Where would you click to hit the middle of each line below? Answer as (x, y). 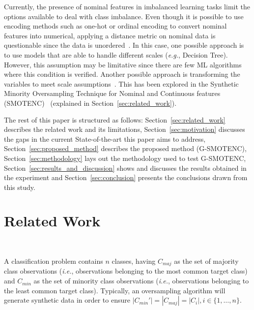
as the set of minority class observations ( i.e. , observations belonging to (141, 281)
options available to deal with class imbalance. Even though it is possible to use (124, 16)
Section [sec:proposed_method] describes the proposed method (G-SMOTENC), (125, 148)
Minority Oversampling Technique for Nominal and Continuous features (112, 93)
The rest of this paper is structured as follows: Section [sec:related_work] (115, 119)
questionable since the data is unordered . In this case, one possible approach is (124, 45)
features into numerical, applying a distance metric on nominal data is (110, 35)
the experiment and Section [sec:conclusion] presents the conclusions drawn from (126, 177)
